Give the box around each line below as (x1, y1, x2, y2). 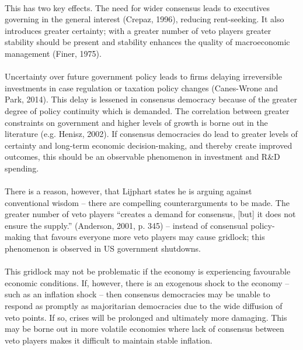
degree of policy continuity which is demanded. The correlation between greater (5, 104, 290, 116)
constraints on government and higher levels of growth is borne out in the (5, 116, 268, 128)
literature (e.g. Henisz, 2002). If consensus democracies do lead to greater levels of (5, 128, 298, 140)
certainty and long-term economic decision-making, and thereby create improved (5, 139, 292, 151)
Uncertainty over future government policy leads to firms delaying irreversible (5, 70, 282, 83)
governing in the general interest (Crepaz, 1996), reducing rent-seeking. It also (5, 13, 284, 25)
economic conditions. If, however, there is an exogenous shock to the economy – (5, 276, 290, 289)
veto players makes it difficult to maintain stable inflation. (5, 334, 213, 346)
